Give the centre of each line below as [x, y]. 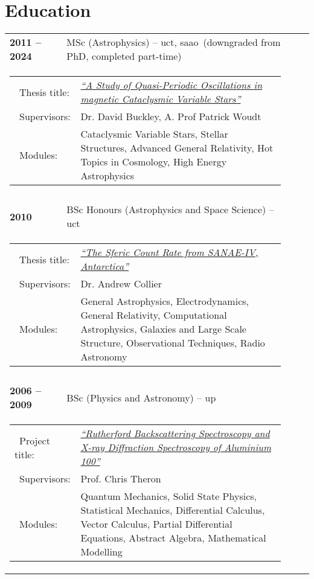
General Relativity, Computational [154, 315]
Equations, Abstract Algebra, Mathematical [173, 538]
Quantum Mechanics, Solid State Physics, [169, 496]
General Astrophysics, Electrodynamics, [165, 301]
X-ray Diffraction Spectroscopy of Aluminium [176, 447]
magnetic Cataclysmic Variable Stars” [161, 99]
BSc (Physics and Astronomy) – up [141, 397]
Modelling [101, 552]
